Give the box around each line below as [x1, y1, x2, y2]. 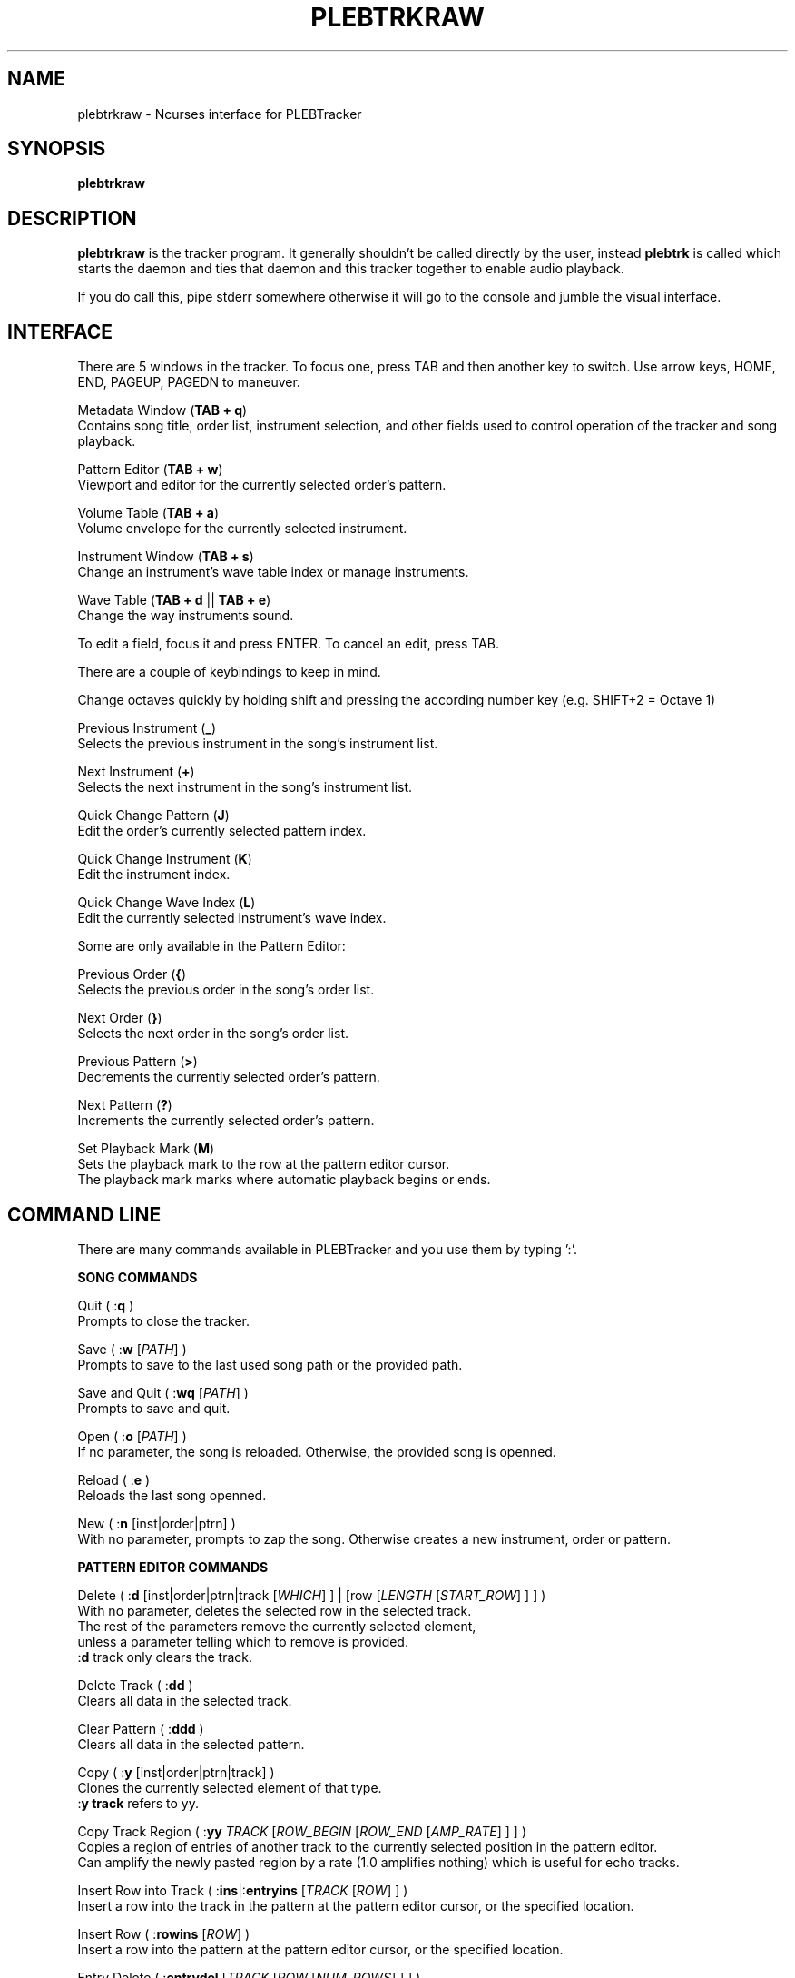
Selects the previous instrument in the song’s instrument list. [77, 736, 438, 752]
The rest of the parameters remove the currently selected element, [77, 1617, 476, 1634]
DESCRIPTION [7, 206, 137, 230]
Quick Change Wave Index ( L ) [77, 895, 256, 911]
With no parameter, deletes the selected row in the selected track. [77, 1602, 472, 1618]
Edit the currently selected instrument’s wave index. [77, 910, 387, 926]
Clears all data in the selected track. [77, 1692, 292, 1708]
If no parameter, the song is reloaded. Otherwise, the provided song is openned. [77, 1443, 556, 1459]
